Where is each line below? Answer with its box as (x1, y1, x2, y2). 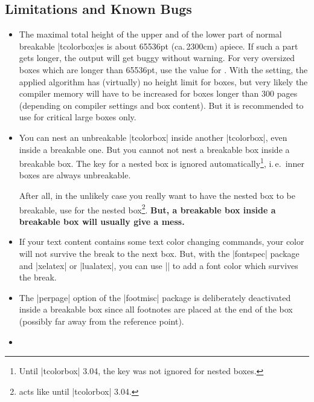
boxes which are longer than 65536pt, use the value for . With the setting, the (19, 63, 308, 76)
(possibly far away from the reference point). (19, 314, 184, 327)
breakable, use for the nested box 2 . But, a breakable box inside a (19, 201, 276, 216)
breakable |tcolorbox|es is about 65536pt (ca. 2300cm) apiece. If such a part (19, 39, 298, 52)
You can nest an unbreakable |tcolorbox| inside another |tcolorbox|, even (19, 131, 287, 143)
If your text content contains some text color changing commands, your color (19, 235, 304, 248)
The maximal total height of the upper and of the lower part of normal (19, 28, 282, 41)
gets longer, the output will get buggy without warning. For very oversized (19, 51, 295, 64)
